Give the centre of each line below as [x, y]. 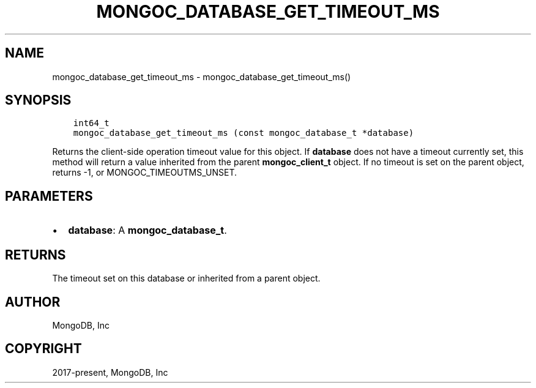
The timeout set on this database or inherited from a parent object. [186, 278]
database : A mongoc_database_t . [147, 230]
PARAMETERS [49, 196]
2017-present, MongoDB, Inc [110, 372]
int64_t [91, 123]
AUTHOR [33, 302]
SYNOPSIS [38, 100]
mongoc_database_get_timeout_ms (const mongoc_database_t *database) [244, 133]
